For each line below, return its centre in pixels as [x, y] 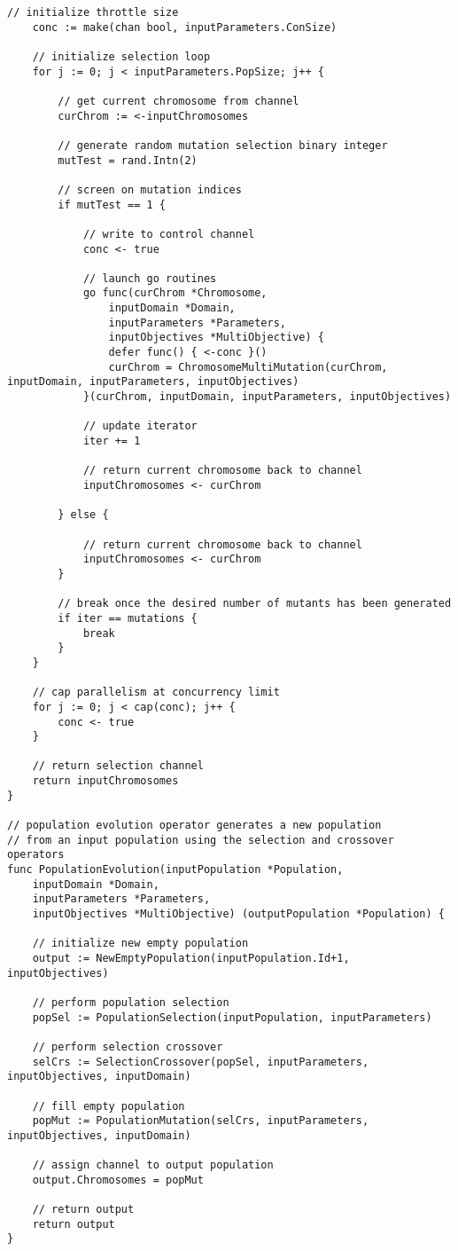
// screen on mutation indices [150, 189]
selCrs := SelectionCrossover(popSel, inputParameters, [201, 1062]
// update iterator [140, 426]
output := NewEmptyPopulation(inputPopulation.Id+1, [191, 958]
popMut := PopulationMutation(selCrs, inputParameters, [201, 1121]
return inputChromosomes [105, 781]
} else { [83, 515]
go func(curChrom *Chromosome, [175, 293]
